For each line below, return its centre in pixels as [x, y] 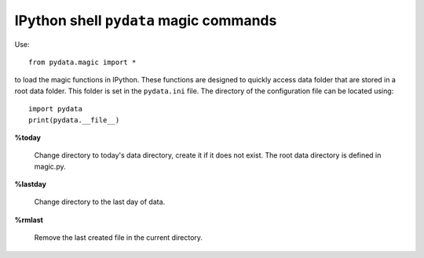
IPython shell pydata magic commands [146, 20]
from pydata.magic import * [82, 62]
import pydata [55, 109]
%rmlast [29, 220]
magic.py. [50, 166]
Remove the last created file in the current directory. [119, 238]
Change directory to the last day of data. [100, 202]
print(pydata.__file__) [74, 120]
